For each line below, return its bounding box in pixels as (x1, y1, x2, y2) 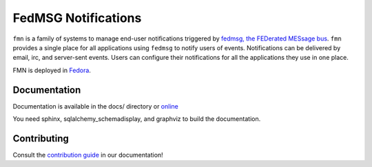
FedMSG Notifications (12, 10, 142, 25)
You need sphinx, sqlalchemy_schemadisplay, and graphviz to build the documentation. (12, 115, 261, 123)
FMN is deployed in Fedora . (12, 66, 91, 74)
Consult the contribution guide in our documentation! (12, 151, 163, 159)
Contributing (12, 133, 69, 144)
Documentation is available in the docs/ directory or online (12, 102, 178, 110)
